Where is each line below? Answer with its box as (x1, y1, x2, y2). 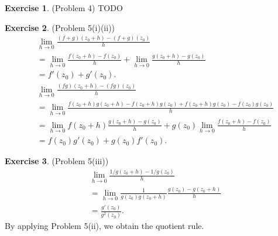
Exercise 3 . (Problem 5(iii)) (5, 155, 109, 167)
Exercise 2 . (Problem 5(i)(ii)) (5, 21, 115, 33)
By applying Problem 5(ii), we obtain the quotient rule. (5, 220, 204, 232)
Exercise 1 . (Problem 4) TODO (5, 2, 123, 13)
